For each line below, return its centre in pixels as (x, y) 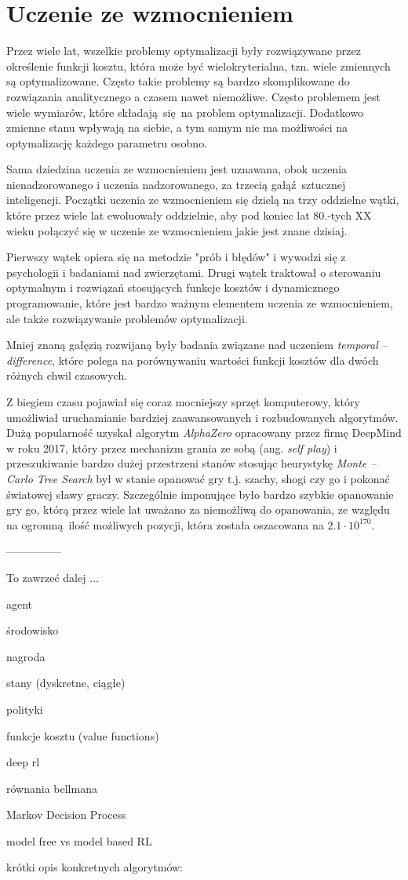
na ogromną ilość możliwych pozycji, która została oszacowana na (165, 524)
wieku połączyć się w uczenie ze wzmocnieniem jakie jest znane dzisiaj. (177, 230)
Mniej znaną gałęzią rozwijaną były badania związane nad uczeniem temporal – (197, 345)
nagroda (26, 656)
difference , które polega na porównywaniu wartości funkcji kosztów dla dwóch (193, 360)
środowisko (33, 630)
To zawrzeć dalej (46, 577)
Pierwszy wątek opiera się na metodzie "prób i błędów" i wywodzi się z (176, 257)
